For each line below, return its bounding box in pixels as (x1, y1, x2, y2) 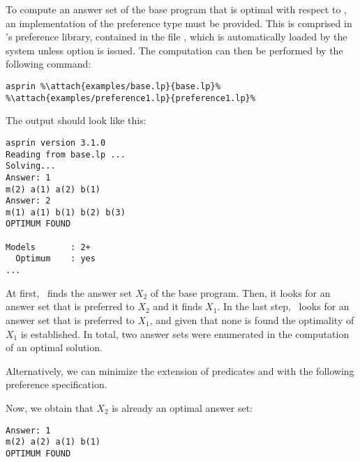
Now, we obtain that (6, 400, 93, 415)
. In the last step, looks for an (217, 299, 350, 314)
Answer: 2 (6, 196, 51, 206)
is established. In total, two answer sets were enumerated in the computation (20, 326, 350, 341)
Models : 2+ (6, 242, 91, 252)
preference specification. (6, 377, 107, 392)
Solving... (6, 161, 56, 171)
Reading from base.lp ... (6, 149, 126, 160)
